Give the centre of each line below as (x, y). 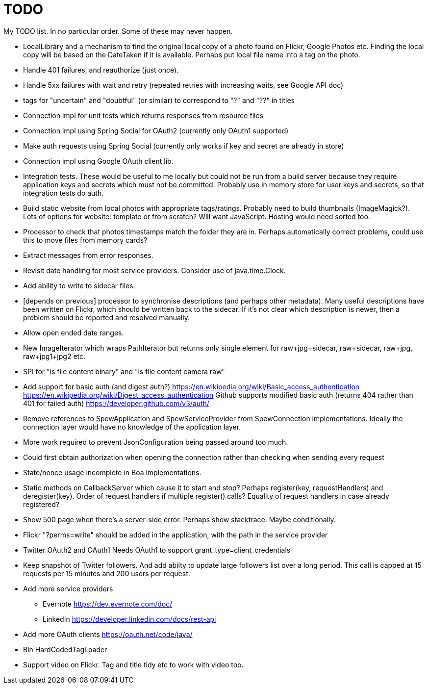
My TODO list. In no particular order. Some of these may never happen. (118, 31)
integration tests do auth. (63, 193)
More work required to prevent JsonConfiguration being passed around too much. (156, 442)
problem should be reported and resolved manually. (107, 317)
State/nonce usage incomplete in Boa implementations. (112, 472)
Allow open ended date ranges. (74, 332)
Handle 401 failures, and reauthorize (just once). (101, 70)
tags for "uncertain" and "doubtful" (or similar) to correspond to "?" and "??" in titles (159, 100)
